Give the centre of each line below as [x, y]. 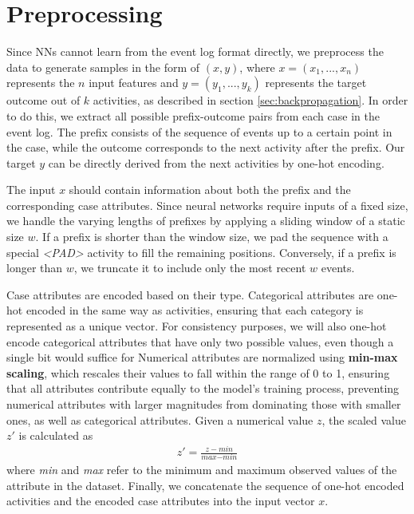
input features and [134, 83]
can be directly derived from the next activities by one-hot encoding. [216, 162]
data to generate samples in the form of [103, 67]
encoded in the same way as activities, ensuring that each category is [195, 310]
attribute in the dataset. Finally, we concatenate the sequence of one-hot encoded [205, 485]
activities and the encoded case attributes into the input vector [161, 501]
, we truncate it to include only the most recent [190, 268]
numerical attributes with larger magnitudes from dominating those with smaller [204, 404]
